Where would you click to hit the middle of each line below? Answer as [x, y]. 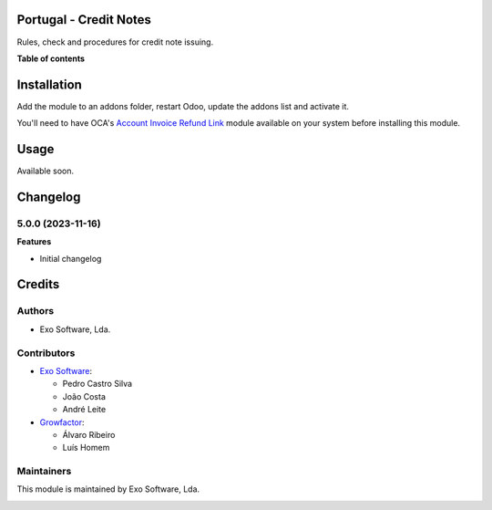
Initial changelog [71, 258]
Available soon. [46, 171]
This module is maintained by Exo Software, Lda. [108, 489]
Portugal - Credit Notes [84, 20]
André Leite [84, 410]
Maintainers [44, 472]
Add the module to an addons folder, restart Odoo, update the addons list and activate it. [183, 106]
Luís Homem [86, 448]
